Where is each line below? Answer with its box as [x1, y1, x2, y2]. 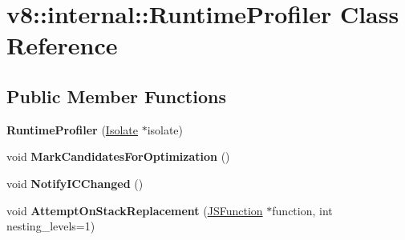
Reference [6, 29, 118, 62]
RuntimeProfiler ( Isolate [6, 121, 138, 138]
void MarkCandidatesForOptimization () [6, 148, 230, 165]
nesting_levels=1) [6, 218, 95, 234]
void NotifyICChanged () [6, 174, 144, 191]
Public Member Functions [6, 83, 226, 108]
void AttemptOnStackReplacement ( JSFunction [6, 202, 263, 218]
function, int [272, 202, 333, 218]
